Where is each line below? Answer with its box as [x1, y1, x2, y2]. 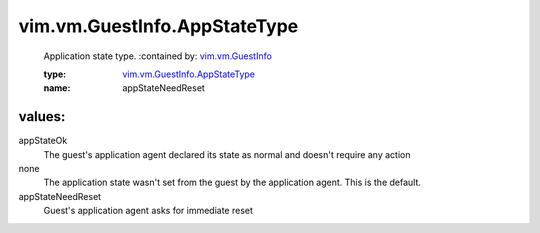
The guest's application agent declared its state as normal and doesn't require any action [43, 148, 411, 160]
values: [18, 108, 66, 125]
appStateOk [18, 135, 68, 147]
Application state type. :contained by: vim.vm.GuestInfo [43, 50, 272, 62]
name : [43, 82, 71, 94]
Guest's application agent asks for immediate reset [43, 205, 254, 217]
